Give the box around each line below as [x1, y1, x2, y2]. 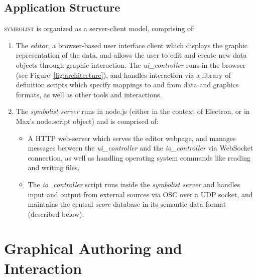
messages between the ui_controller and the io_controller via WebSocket [28, 143, 253, 153]
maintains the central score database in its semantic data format [28, 199, 226, 209]
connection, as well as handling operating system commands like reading [28, 152, 250, 163]
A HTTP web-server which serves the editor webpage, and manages [28, 132, 236, 143]
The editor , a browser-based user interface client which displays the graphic [16, 40, 248, 50]
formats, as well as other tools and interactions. [16, 89, 162, 99]
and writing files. [28, 162, 80, 173]
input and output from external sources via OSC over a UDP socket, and [28, 189, 253, 199]
